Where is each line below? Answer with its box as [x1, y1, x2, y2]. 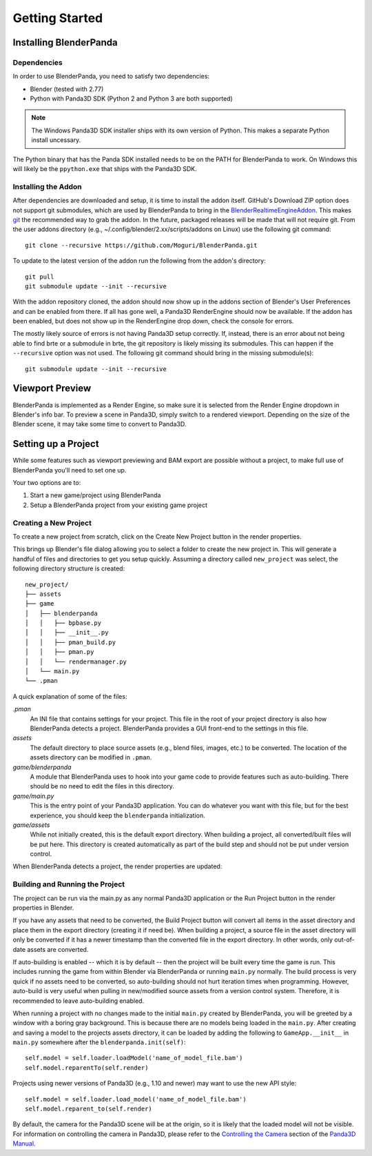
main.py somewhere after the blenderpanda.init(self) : [12, 1038, 186, 1046]
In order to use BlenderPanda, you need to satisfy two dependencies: [12, 72, 210, 81]
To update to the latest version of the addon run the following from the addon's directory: [12, 257, 266, 265]
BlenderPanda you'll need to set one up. [12, 466, 127, 474]
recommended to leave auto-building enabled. [12, 997, 145, 1005]
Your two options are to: [12, 479, 81, 487]
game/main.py [12, 792, 54, 800]
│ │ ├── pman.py [25, 648, 94, 656]
